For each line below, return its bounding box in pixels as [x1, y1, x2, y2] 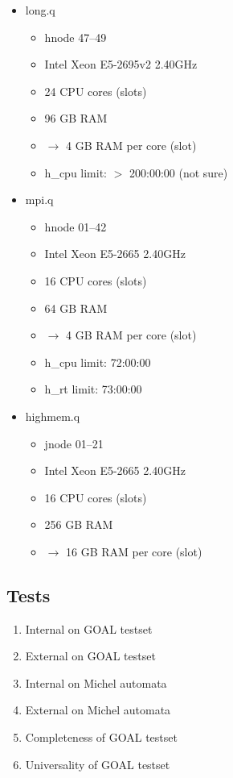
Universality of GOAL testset [25, 755, 170, 772]
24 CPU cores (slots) [44, 82, 147, 99]
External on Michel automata [25, 701, 171, 718]
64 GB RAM [44, 299, 108, 316]
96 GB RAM [44, 110, 108, 127]
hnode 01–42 [44, 218, 107, 235]
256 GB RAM [44, 516, 113, 533]
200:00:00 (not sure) [129, 164, 228, 181]
